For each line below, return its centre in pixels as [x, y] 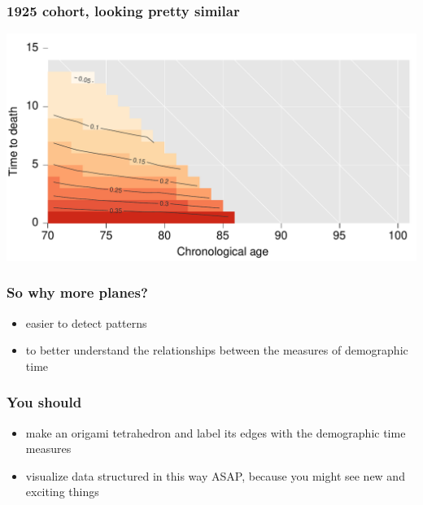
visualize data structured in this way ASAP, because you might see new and [215, 475]
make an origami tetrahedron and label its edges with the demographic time [216, 432]
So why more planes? [77, 292]
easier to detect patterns [86, 322]
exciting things [62, 492]
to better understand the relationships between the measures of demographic [217, 350]
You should [44, 402]
